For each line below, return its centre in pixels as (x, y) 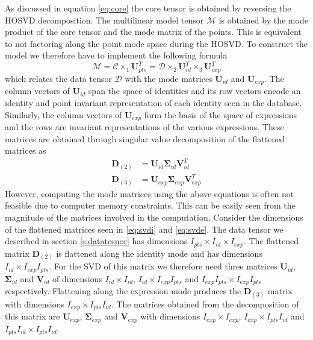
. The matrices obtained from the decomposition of (205, 304)
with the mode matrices (169, 78)
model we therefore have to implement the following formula (116, 55)
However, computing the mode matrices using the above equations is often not (150, 193)
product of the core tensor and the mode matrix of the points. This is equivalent (153, 32)
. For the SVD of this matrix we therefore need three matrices (163, 266)
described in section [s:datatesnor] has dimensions (96, 241)
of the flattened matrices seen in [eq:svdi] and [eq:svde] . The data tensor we (144, 229)
